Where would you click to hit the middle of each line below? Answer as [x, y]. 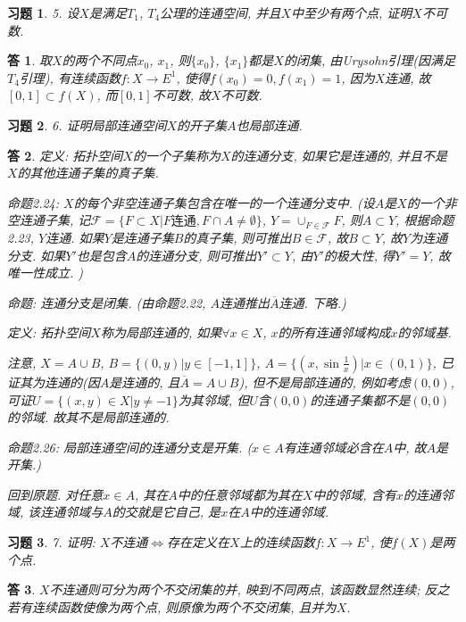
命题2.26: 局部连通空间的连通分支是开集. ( [130, 447]
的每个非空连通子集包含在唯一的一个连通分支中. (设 [224, 202]
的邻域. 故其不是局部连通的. [88, 417]
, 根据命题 [425, 220]
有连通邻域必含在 [333, 447]
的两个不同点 [100, 60]
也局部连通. [269, 124]
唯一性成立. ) [46, 273]
